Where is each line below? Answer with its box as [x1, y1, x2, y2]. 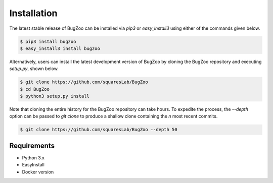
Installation [9, 8, 58, 19]
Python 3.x [22, 154, 45, 161]
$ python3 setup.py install [20, 93, 89, 99]
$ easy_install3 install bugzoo [20, 45, 101, 51]
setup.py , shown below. [9, 66, 59, 72]
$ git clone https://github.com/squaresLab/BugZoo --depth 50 [20, 127, 177, 133]
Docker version [22, 169, 54, 175]
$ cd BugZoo [20, 86, 50, 92]
